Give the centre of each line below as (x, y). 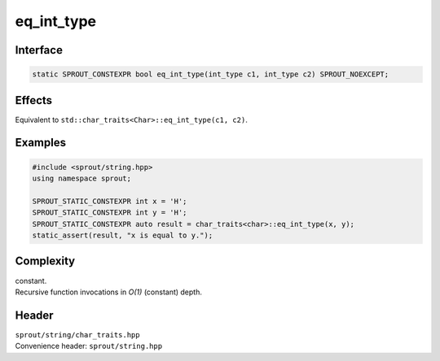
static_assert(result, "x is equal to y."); (123, 235)
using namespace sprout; (82, 178)
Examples (41, 143)
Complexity (45, 261)
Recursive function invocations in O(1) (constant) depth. (109, 292)
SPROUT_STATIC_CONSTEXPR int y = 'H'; (110, 213)
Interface (39, 50)
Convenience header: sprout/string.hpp (89, 346)
